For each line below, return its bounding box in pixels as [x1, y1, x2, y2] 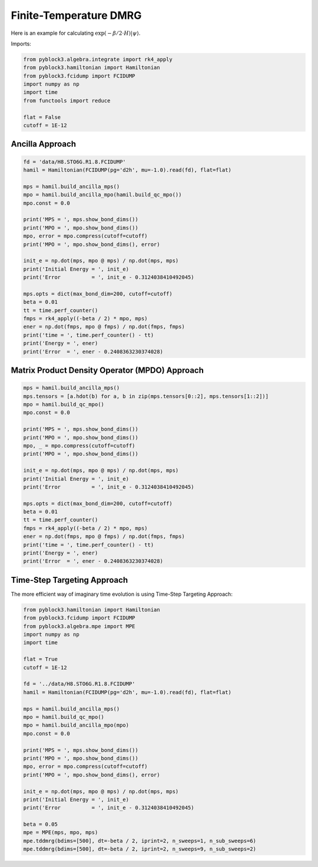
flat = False [23, 114, 61, 120]
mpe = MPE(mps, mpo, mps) [23, 829, 98, 836]
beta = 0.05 [23, 821, 58, 828]
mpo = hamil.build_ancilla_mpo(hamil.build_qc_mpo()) [23, 192, 182, 198]
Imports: [11, 40, 32, 47]
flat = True [23, 656, 58, 663]
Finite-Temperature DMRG [11, 9, 142, 22]
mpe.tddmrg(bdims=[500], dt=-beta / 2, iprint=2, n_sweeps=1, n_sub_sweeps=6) [23, 838, 256, 844]
